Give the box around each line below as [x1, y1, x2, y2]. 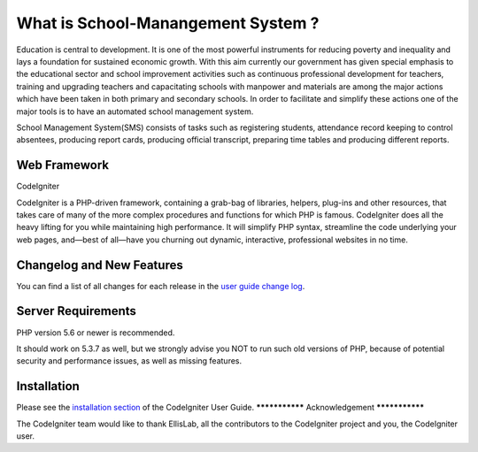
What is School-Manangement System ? [16, 13, 320, 33]
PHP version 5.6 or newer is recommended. [16, 327, 175, 338]
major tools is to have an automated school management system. [16, 106, 254, 117]
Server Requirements [16, 303, 137, 318]
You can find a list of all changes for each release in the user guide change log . [16, 280, 305, 291]
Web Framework [16, 157, 110, 172]
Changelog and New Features [16, 257, 183, 272]
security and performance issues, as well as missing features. [16, 356, 243, 366]
